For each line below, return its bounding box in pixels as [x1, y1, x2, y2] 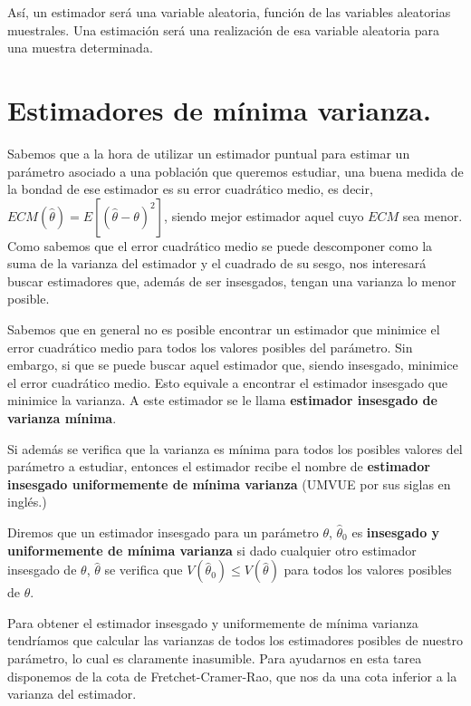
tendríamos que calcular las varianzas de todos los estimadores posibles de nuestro [7, 631, 463, 650]
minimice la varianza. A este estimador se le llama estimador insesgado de [7, 391, 437, 410]
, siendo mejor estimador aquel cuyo [164, 206, 364, 225]
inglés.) [7, 492, 47, 511]
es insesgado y [351, 523, 440, 541]
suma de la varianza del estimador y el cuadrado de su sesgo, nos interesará [7, 254, 427, 273]
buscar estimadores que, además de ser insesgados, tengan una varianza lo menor [7, 271, 457, 290]
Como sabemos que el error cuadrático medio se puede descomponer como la [7, 236, 433, 255]
